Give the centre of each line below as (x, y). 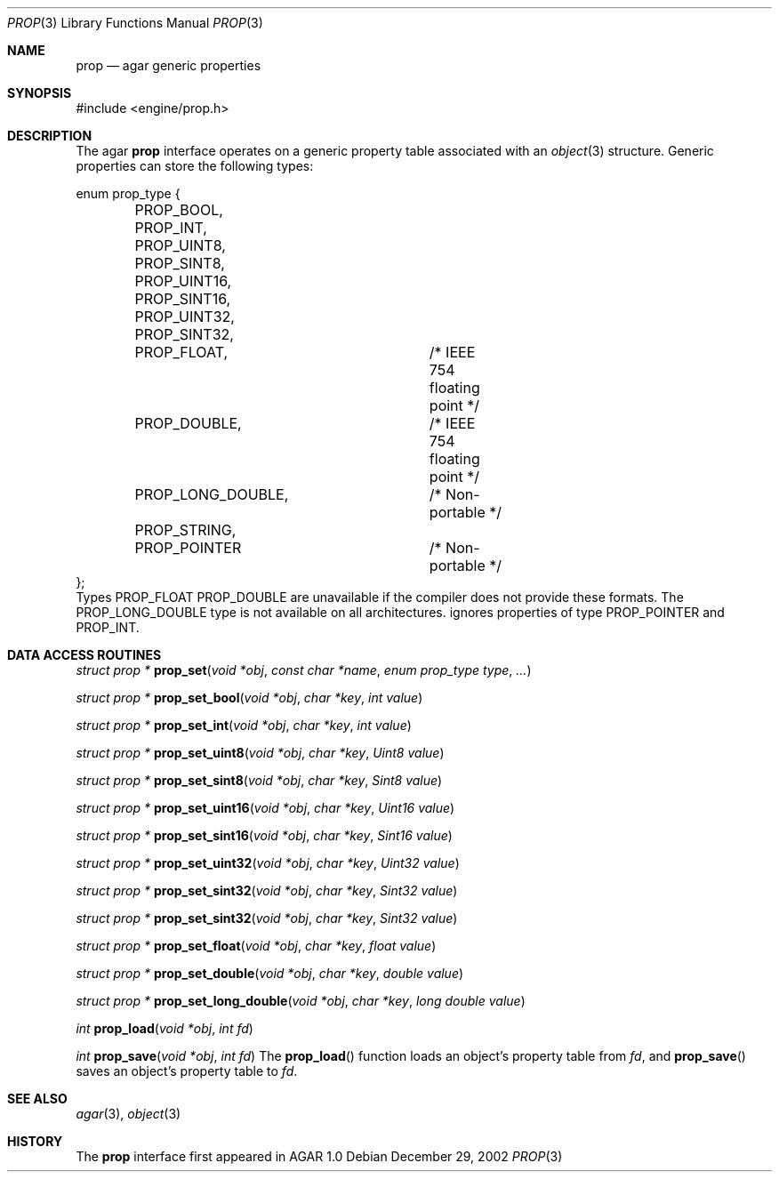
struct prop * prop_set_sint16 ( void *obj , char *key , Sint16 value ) (264, 835)
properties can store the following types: (195, 166)
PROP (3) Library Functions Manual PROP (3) (135, 23)
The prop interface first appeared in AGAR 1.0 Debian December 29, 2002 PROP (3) (319, 1156)
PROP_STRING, (185, 530)
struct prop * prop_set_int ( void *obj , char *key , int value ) (244, 725)
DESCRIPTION (50, 136)
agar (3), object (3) (128, 1114)
